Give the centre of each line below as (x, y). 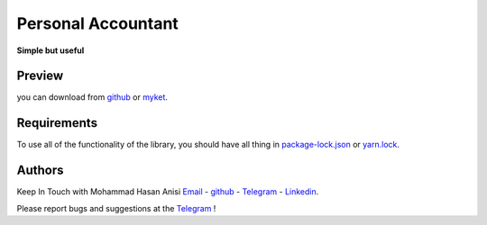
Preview (40, 76)
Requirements (57, 123)
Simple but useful (51, 50)
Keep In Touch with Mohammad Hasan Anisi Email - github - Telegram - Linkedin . (168, 192)
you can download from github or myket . (92, 97)
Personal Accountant (98, 23)
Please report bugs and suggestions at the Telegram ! (116, 208)
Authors (40, 171)
